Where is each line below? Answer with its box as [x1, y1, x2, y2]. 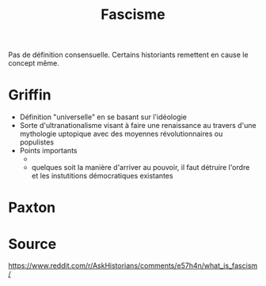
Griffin [8, 86, 51, 104]
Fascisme [101, 6, 165, 24]
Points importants [19, 146, 78, 156]
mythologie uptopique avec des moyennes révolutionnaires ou [19, 129, 223, 139]
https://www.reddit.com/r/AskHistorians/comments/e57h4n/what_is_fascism [8, 261, 258, 270]
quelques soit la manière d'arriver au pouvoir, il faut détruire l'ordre [31, 163, 250, 172]
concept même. [8, 58, 59, 68]
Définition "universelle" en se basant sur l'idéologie [19, 112, 188, 122]
